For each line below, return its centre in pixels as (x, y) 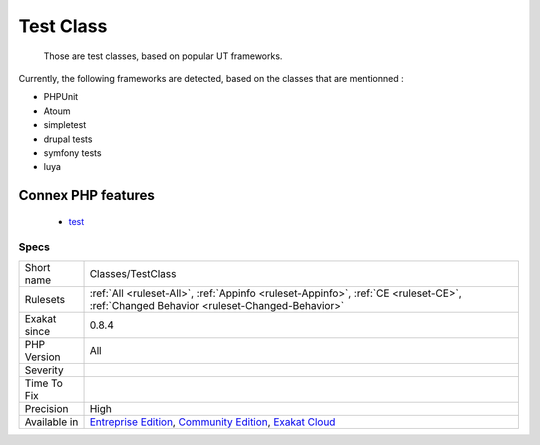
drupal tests (68, 139)
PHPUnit (61, 97)
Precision (46, 408)
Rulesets (44, 299)
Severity (44, 370)
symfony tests (72, 152)
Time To (44, 383)
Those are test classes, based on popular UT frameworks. (163, 56)
